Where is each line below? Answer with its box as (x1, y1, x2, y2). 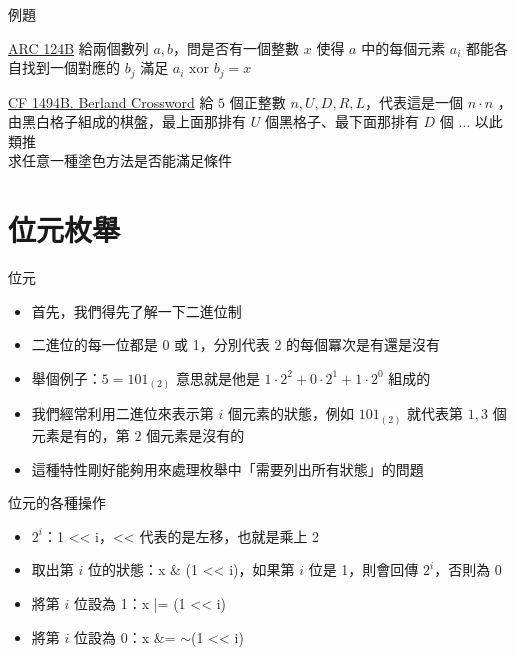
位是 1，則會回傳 (308, 559, 419, 580)
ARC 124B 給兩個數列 (8, 37, 149, 58)
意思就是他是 (175, 367, 260, 388)
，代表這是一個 (365, 91, 464, 112)
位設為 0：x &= (73, 626, 176, 647)
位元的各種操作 (8, 492, 106, 513)
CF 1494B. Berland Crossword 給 (8, 91, 214, 112)
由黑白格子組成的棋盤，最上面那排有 (8, 111, 246, 132)
